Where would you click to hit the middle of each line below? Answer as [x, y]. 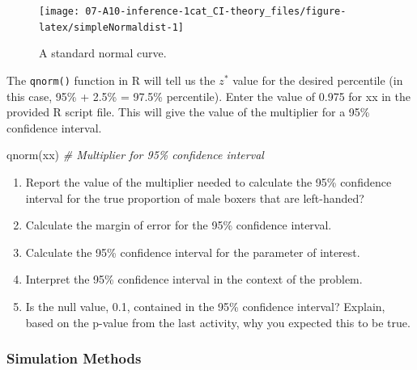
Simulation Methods [74, 358]
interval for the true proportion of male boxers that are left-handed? [195, 198]
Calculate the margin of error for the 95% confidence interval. [179, 225]
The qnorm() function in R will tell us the [111, 80]
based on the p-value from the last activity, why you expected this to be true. [218, 322]
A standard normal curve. [103, 53]
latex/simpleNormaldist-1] [111, 27]
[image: [60, 11]
